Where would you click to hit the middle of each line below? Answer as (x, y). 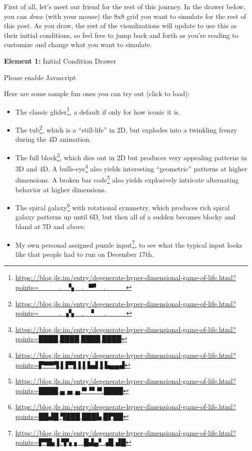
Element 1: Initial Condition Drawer (60, 60)
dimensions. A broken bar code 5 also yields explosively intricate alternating (127, 179)
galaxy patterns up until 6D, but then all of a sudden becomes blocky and (125, 217)
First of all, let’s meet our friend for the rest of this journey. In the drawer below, (125, 6)
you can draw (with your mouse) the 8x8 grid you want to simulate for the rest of (125, 16)
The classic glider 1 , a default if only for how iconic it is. (98, 111)
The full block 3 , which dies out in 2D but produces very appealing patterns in (131, 156)
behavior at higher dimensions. (61, 189)
